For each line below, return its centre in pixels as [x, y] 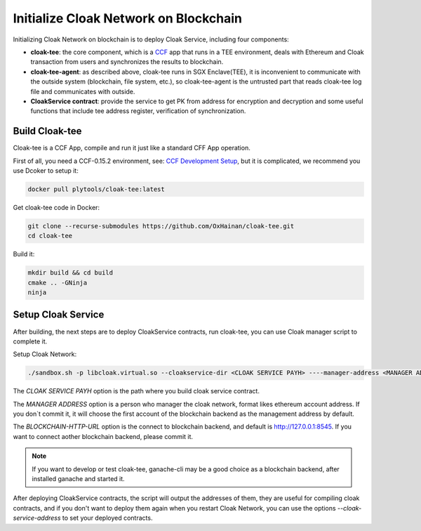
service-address [37, 518]
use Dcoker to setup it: [46, 170]
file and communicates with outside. [83, 91]
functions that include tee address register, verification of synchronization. [138, 111]
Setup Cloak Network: [45, 354]
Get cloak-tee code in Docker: [56, 207]
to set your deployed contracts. [107, 518]
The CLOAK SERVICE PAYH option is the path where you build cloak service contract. [136, 391]
